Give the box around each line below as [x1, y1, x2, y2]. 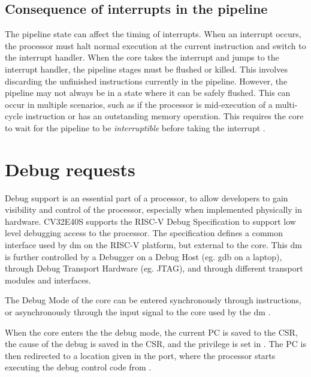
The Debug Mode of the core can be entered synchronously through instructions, [5, 294, 301, 306]
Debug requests [5, 156, 135, 181]
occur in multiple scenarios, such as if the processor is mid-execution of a [5, 98, 273, 110]
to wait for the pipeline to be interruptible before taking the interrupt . [5, 121, 265, 134]
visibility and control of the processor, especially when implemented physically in [5, 203, 302, 216]
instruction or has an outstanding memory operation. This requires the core [25, 110, 304, 122]
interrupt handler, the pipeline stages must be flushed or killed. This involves [5, 62, 288, 75]
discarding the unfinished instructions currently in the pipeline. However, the [5, 74, 288, 87]
